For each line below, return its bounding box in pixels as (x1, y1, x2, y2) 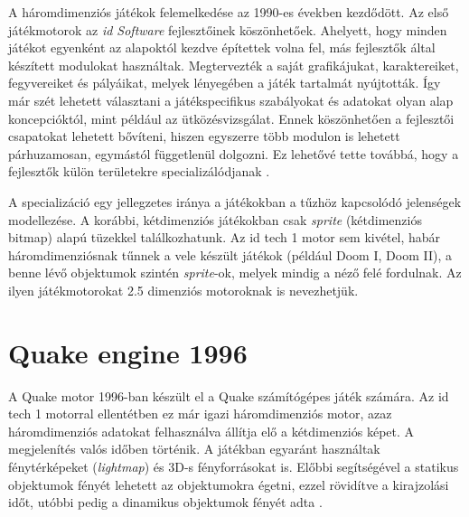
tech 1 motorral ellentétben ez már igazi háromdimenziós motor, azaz (8, 404, 392, 423)
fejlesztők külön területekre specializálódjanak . (8, 162, 270, 181)
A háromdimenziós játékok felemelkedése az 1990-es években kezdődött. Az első (8, 3, 449, 21)
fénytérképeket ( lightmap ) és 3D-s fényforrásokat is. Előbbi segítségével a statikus (8, 457, 459, 475)
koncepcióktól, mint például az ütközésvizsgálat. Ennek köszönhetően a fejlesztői (8, 108, 455, 127)
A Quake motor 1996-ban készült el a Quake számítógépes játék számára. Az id (8, 386, 449, 405)
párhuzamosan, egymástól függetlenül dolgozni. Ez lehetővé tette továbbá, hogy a (8, 144, 459, 163)
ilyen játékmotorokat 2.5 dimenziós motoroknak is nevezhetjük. (8, 280, 359, 299)
